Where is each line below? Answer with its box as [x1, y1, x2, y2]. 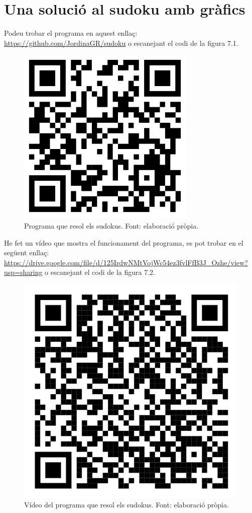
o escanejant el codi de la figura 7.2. [45, 267, 155, 277]
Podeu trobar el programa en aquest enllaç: [4, 28, 138, 38]
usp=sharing [4, 267, 43, 277]
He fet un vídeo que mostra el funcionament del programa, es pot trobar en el [4, 237, 243, 248]
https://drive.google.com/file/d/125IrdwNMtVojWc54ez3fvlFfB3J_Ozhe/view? [4, 257, 248, 267]
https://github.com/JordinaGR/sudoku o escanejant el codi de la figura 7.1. [4, 37, 238, 48]
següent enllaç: [4, 247, 49, 258]
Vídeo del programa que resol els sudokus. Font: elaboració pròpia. [24, 499, 229, 510]
